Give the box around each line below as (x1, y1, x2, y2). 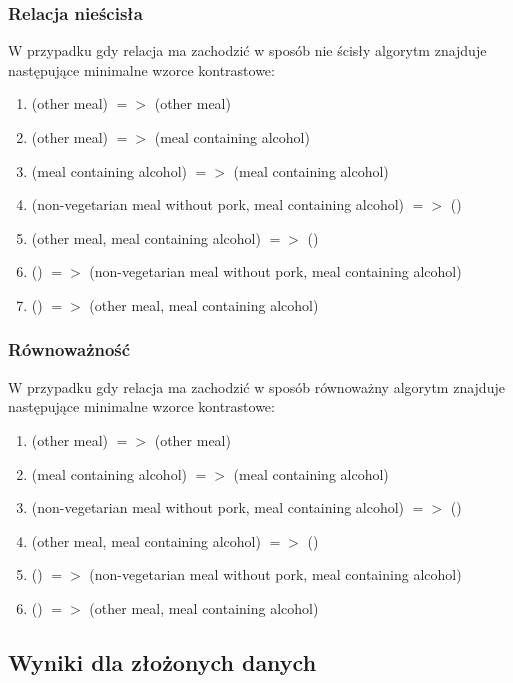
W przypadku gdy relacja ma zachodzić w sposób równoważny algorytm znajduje (8, 376, 505, 397)
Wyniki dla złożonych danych (8, 646, 317, 677)
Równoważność (8, 337, 131, 362)
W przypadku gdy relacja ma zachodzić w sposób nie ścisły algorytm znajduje (8, 40, 487, 61)
